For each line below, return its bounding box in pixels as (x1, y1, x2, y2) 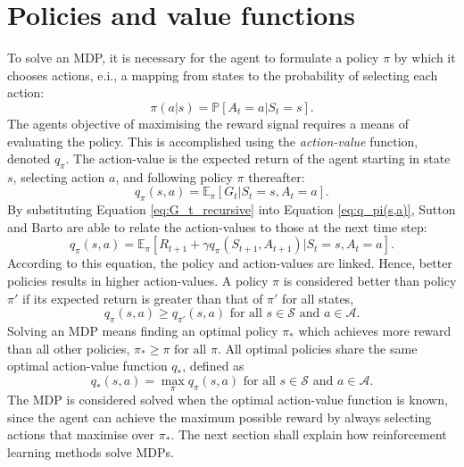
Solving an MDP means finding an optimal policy (7, 321, 278, 340)
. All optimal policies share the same (217, 338, 418, 357)
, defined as (182, 356, 244, 375)
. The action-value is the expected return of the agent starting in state (65, 149, 451, 168)
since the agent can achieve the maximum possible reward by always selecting (7, 407, 432, 426)
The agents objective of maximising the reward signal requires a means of (7, 113, 410, 132)
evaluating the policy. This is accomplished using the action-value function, (7, 131, 418, 150)
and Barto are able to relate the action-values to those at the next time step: (7, 217, 427, 236)
